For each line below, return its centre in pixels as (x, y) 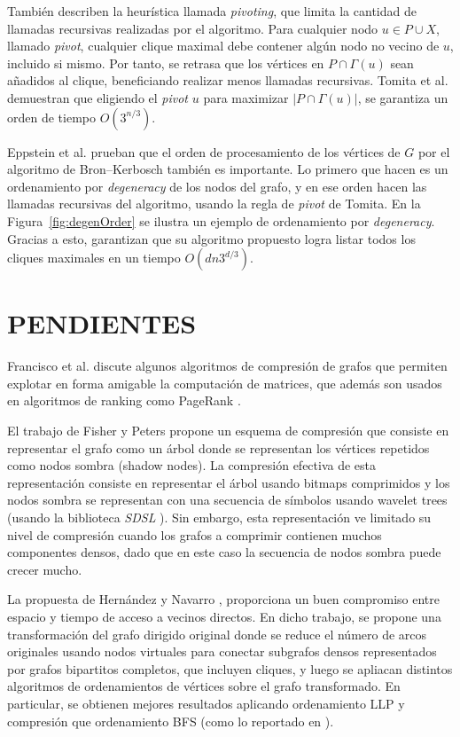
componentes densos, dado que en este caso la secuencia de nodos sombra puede (224, 552)
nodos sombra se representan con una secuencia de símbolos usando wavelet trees (227, 500)
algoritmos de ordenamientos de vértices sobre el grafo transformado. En (204, 686)
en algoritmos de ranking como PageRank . (124, 400)
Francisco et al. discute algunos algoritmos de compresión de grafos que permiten (227, 366)
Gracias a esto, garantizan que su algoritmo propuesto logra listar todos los (211, 238)
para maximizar (246, 97)
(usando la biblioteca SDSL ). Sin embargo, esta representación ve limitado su (219, 517)
